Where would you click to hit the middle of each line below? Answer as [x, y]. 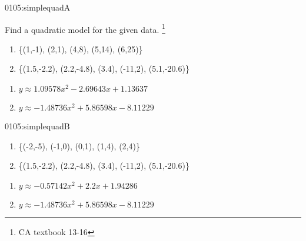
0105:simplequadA [38, 7]
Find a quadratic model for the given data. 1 [85, 28]
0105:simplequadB [37, 126]
